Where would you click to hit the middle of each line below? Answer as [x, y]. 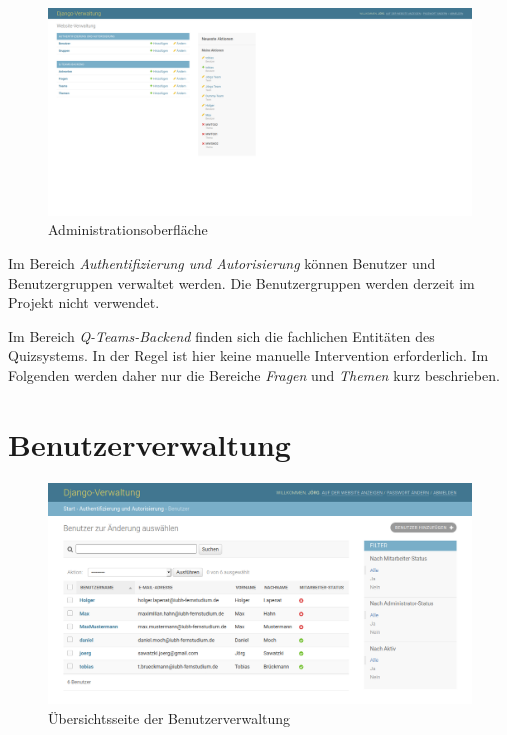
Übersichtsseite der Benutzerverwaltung [169, 717]
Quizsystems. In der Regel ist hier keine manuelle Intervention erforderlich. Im [248, 355]
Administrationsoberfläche [128, 229]
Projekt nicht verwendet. [84, 302]
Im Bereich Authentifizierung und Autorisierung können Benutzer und [222, 263]
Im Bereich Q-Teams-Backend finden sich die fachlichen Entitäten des [221, 335]
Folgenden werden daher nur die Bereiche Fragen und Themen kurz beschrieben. [254, 375]
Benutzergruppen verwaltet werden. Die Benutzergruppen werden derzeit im [241, 282]
